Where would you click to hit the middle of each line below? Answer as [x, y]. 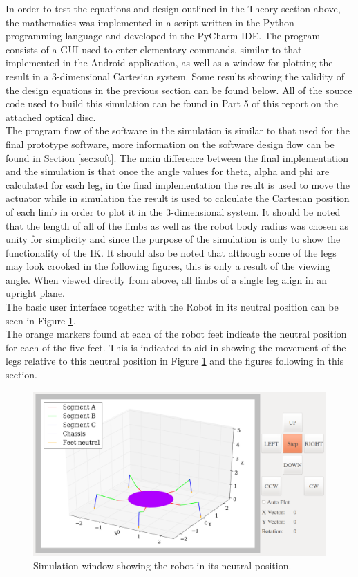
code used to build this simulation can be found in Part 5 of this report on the [172, 103]
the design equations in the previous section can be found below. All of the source [179, 90]
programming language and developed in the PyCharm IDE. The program [163, 36]
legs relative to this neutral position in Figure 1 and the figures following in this [175, 361]
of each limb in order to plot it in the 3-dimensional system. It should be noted [173, 211]
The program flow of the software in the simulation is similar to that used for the [178, 130]
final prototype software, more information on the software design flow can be [170, 144]
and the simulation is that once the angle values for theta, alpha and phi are [168, 171]
